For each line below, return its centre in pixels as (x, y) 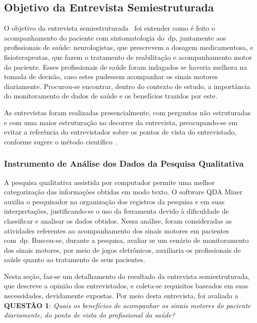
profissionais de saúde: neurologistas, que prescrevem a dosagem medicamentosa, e (129, 47)
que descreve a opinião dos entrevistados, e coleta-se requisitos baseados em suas (126, 286)
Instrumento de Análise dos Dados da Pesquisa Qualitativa (124, 163)
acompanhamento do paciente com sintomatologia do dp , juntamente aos (115, 37)
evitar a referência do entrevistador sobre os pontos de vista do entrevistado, (120, 132)
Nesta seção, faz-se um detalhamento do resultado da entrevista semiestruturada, (127, 276)
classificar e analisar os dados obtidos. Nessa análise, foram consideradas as (118, 220)
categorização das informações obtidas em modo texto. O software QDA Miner (123, 192)
